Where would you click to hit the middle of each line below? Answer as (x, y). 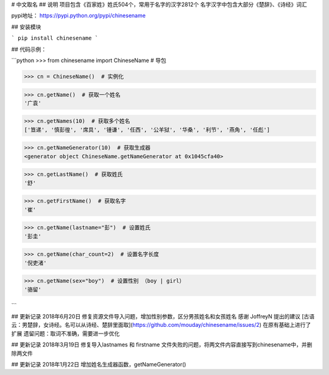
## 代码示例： (29, 49)
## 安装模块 (26, 27)
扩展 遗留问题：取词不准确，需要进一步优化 (65, 333)
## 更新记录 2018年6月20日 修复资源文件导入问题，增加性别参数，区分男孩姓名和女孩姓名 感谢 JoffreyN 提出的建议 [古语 (163, 317)
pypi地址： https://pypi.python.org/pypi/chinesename (79, 16)
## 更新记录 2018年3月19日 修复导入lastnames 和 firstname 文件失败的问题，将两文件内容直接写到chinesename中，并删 (162, 345)
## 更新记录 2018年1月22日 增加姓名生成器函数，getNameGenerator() (99, 365)
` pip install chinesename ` (55, 38)
